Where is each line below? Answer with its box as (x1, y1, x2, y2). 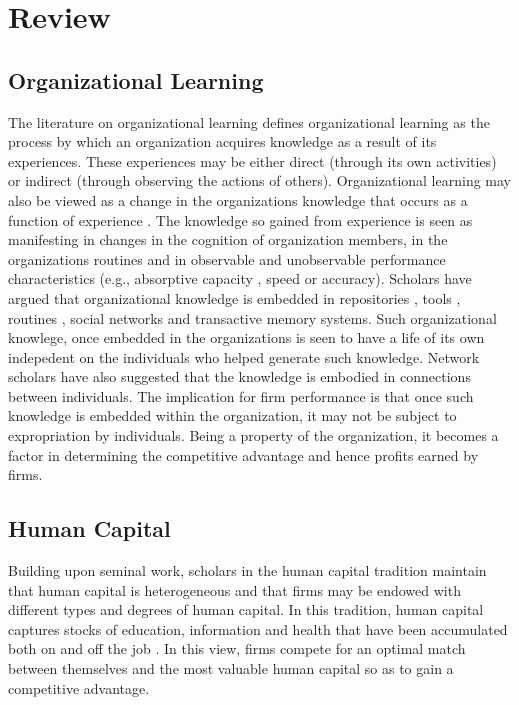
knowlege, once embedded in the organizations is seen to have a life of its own (8, 327, 485, 348)
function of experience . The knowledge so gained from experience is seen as (8, 209, 473, 230)
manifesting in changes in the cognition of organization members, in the (8, 229, 448, 250)
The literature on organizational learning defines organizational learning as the (8, 111, 490, 132)
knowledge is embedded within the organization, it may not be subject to (8, 405, 457, 426)
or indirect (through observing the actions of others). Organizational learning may (8, 170, 512, 191)
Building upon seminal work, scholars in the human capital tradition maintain (8, 560, 487, 581)
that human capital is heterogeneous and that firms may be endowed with (8, 579, 461, 600)
